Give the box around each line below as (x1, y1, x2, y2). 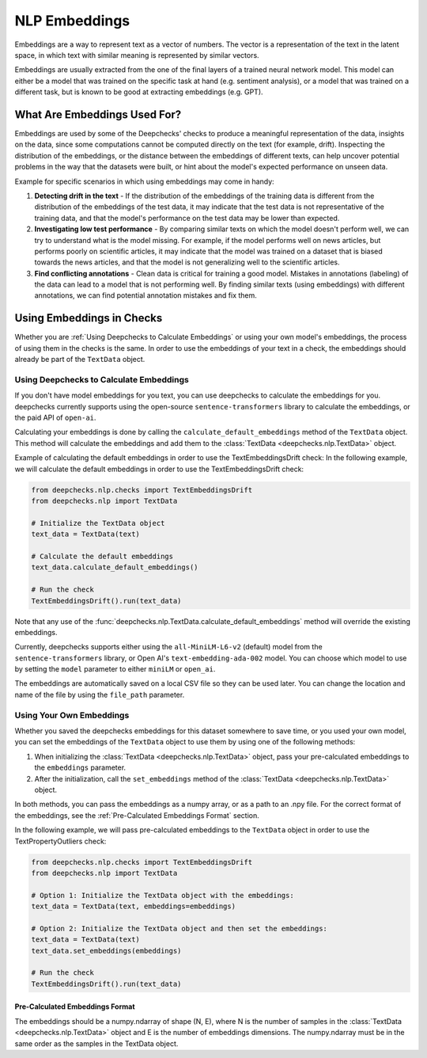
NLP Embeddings (14, 12, 130, 29)
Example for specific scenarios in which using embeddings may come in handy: (14, 177, 274, 186)
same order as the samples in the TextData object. (14, 1038, 179, 1048)
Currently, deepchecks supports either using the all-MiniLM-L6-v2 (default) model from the (14, 642, 323, 652)
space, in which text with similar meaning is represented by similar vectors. (14, 50, 260, 59)
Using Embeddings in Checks (14, 311, 163, 325)
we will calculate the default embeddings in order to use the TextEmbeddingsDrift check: (14, 464, 304, 474)
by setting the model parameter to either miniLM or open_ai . (14, 664, 216, 674)
